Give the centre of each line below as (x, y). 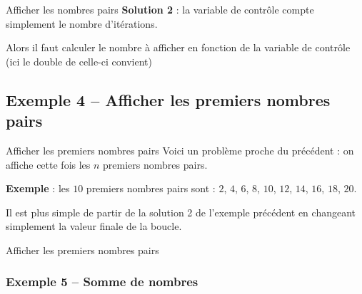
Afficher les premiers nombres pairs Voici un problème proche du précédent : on (180, 150)
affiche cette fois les (48, 164)
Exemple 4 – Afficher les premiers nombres (168, 99)
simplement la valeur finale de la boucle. (94, 226)
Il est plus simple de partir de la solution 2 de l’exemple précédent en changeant (181, 212)
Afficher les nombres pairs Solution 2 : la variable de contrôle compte (160, 9)
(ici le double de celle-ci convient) (79, 61)
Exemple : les (38, 188)
